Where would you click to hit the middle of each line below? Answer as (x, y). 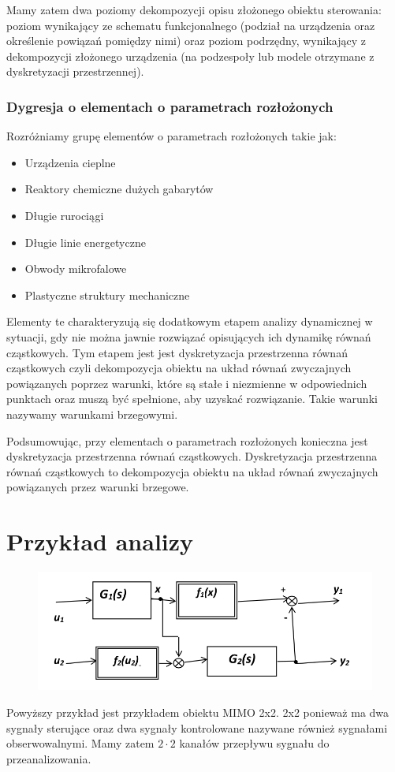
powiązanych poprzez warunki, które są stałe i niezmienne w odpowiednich (187, 383)
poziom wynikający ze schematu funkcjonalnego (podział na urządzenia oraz (191, 25)
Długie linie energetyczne (85, 242)
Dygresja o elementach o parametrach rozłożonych (170, 106)
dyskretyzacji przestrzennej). (75, 71)
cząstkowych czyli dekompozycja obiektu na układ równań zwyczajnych (179, 368)
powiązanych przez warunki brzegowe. (98, 487)
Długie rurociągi (64, 215)
